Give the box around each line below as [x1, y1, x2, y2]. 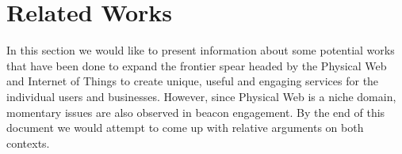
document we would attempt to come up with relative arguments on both [6, 119, 364, 136]
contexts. [6, 134, 50, 151]
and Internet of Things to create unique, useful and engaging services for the [6, 73, 379, 89]
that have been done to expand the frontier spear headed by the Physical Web [6, 57, 387, 73]
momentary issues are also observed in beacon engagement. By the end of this [6, 103, 385, 120]
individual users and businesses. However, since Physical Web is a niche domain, [6, 88, 396, 104]
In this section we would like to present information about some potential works [6, 42, 395, 58]
